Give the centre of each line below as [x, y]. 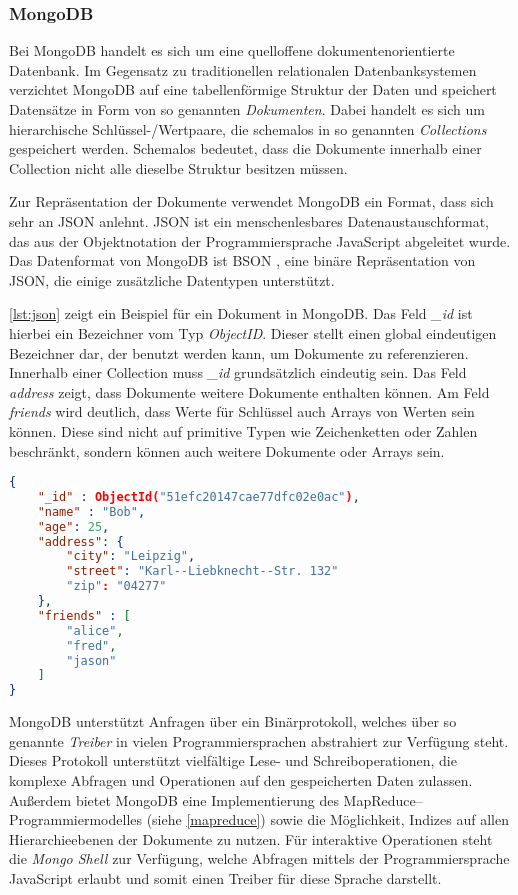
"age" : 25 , [73, 526]
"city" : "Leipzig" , [131, 556]
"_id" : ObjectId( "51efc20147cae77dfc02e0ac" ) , [198, 496]
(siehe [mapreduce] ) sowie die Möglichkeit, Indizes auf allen [327, 819]
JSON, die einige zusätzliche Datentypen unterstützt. [172, 279]
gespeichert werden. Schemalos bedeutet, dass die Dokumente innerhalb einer [245, 148]
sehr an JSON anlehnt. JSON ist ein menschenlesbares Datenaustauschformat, [249, 220]
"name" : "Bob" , [91, 511]
